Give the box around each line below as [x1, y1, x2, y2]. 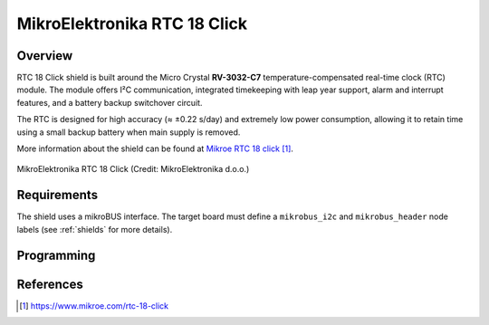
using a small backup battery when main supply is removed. [16, 127, 241, 138]
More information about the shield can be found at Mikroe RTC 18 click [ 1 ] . [16, 143, 294, 154]
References [16, 276, 83, 292]
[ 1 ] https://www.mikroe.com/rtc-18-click [19, 300, 169, 311]
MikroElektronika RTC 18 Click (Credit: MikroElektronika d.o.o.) [16, 164, 250, 175]
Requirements [16, 187, 99, 203]
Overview [16, 48, 73, 63]
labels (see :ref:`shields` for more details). [16, 224, 173, 234]
